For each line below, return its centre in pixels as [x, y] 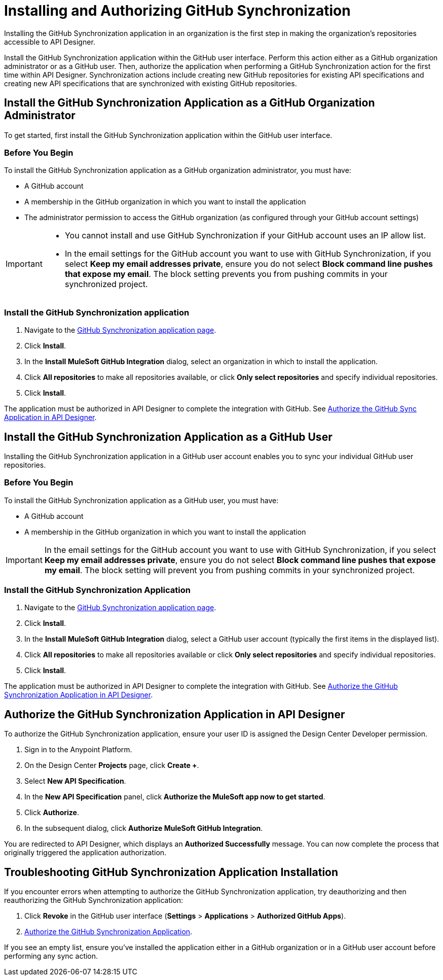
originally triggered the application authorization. [85, 853]
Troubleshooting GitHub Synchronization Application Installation [171, 872]
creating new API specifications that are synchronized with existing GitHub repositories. [151, 83]
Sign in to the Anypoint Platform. [78, 750]
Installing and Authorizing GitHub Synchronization [177, 11]
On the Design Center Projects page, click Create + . [112, 765]
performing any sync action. [51, 956]
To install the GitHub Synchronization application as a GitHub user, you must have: [141, 500]
